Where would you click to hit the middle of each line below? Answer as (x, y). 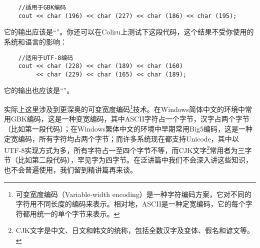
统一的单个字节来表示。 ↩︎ (78, 213)
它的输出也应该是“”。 (39, 90)
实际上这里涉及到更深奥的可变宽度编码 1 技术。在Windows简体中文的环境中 (124, 108)
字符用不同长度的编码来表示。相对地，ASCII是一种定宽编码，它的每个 (130, 204)
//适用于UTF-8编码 (46, 58)
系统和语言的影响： (35, 41)
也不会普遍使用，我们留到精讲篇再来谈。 (70, 169)
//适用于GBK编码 (42, 7)
